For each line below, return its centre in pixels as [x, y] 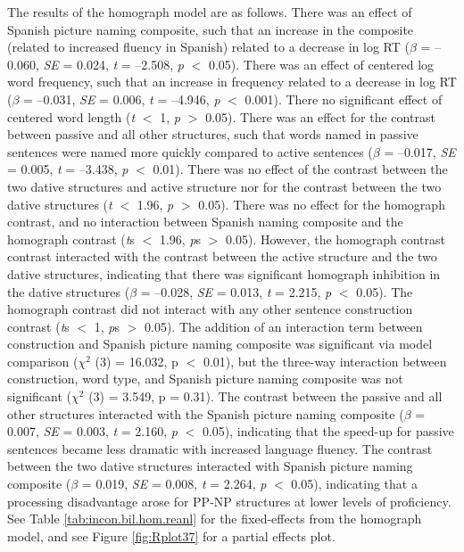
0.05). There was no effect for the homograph [322, 204]
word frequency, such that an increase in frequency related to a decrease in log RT [232, 82]
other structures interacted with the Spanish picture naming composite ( [206, 413]
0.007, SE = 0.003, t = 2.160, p [92, 431]
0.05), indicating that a [354, 484]
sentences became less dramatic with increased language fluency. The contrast [220, 448]
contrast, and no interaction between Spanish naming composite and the [205, 222]
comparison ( [43, 361]
